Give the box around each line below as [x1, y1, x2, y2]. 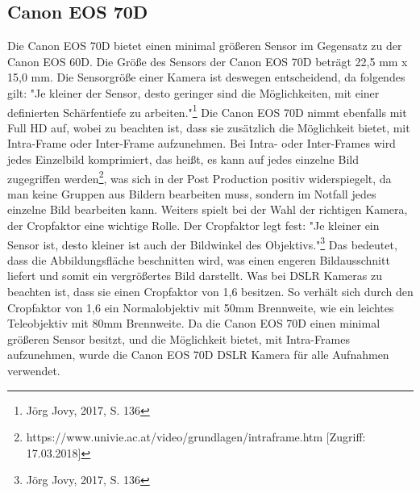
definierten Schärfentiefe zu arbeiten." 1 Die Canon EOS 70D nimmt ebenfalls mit [7, 101, 407, 120]
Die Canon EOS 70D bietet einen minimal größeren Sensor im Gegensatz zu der [7, 37, 402, 54]
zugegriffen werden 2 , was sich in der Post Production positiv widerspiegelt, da [7, 167, 392, 186]
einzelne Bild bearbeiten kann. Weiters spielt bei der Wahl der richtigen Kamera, [7, 201, 408, 218]
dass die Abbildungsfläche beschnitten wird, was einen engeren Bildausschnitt [7, 251, 390, 268]
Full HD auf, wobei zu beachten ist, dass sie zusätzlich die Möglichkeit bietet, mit [7, 119, 410, 136]
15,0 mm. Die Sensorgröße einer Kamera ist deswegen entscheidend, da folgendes [7, 69, 405, 86]
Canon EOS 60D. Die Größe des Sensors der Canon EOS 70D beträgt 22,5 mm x [7, 52, 408, 69]
